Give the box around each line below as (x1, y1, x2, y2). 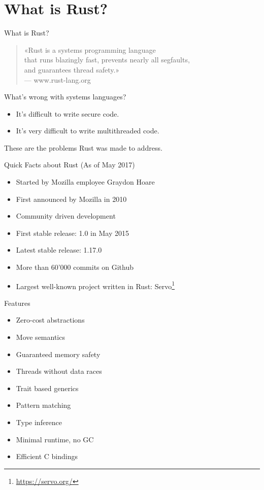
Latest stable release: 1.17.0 (16, 244, 102, 255)
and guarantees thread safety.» (24, 64, 120, 75)
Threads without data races (16, 366, 102, 376)
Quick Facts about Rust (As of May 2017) (4, 159, 135, 170)
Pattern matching (16, 400, 71, 410)
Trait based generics (16, 382, 79, 393)
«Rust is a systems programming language (24, 44, 156, 55)
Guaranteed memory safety (16, 348, 101, 359)
